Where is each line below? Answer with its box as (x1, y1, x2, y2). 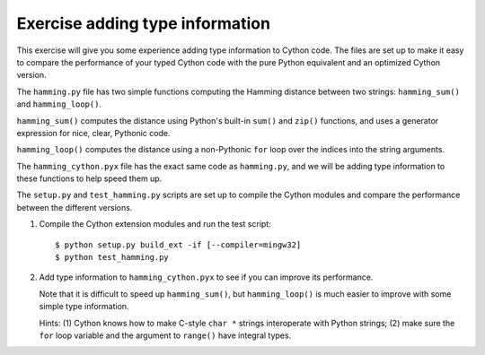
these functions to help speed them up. (16, 173, 163, 184)
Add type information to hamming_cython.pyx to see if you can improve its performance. (39, 272, 374, 282)
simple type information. (39, 301, 129, 312)
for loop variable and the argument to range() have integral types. (39, 330, 292, 341)
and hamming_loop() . (16, 99, 102, 109)
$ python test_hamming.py (55, 252, 170, 263)
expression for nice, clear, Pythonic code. (16, 127, 171, 138)
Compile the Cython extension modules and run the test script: (39, 219, 271, 229)
